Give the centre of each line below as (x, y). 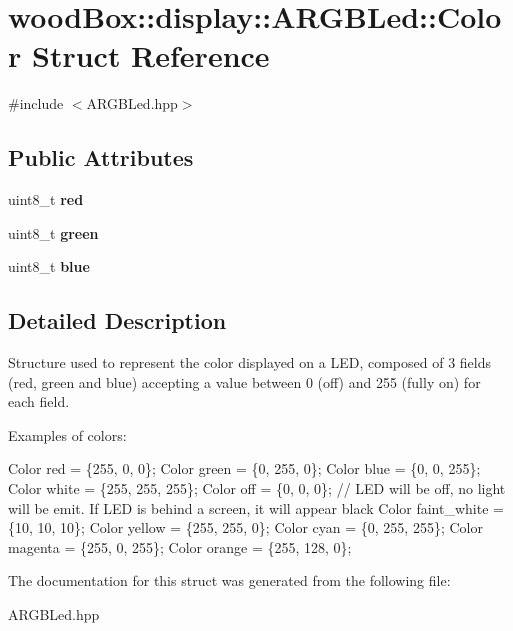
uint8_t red (46, 199)
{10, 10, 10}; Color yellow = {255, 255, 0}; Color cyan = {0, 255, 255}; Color (245, 527)
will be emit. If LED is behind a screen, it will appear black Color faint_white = (256, 507)
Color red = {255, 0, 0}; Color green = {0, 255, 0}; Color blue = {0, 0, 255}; (244, 468)
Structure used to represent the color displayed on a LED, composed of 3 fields (249, 362)
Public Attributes (101, 157)
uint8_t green (53, 232)
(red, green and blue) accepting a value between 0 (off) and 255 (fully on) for (244, 381)
